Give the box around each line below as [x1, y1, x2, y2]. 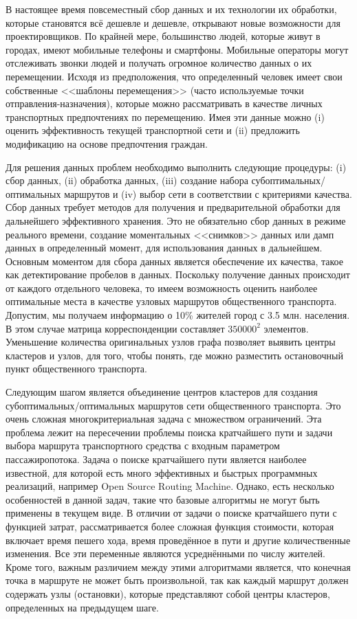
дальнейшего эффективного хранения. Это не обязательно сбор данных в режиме [6, 213, 346, 227]
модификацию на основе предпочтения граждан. [6, 136, 208, 150]
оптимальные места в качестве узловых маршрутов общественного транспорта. [6, 294, 337, 308]
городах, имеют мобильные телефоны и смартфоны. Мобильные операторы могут [6, 42, 349, 56]
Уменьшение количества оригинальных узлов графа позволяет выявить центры [6, 335, 336, 349]
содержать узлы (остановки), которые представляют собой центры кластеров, [6, 586, 330, 600]
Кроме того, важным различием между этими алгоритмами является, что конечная [6, 559, 351, 574]
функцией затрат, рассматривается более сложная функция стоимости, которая [6, 519, 334, 533]
